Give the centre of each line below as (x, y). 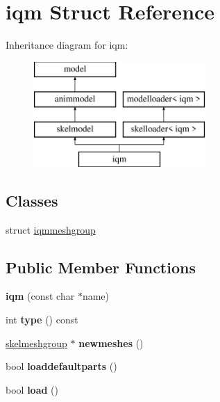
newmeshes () (111, 343)
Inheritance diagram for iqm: (67, 45)
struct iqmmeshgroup (51, 229)
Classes (32, 200)
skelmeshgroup (36, 343)
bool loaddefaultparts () (61, 366)
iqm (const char (40, 296)
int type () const (42, 320)
